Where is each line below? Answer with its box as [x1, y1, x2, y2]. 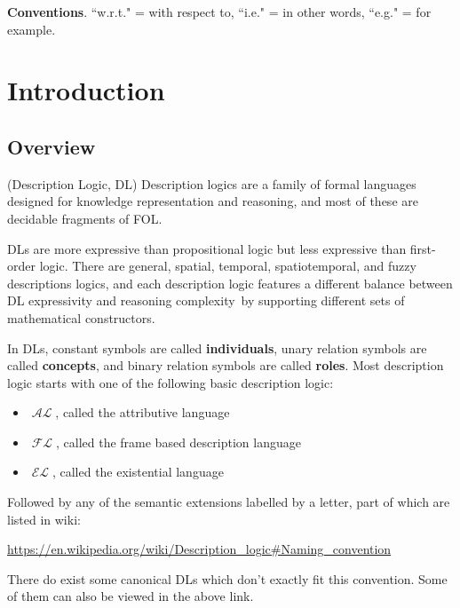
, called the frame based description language [55, 432, 301, 451]
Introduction [7, 72, 165, 108]
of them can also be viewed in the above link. [7, 587, 254, 605]
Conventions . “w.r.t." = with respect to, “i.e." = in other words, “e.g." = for [7, 3, 432, 20]
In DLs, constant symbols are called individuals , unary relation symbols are [7, 338, 427, 357]
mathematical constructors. [7, 308, 155, 327]
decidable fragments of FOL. [7, 209, 163, 227]
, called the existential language [52, 462, 224, 481]
